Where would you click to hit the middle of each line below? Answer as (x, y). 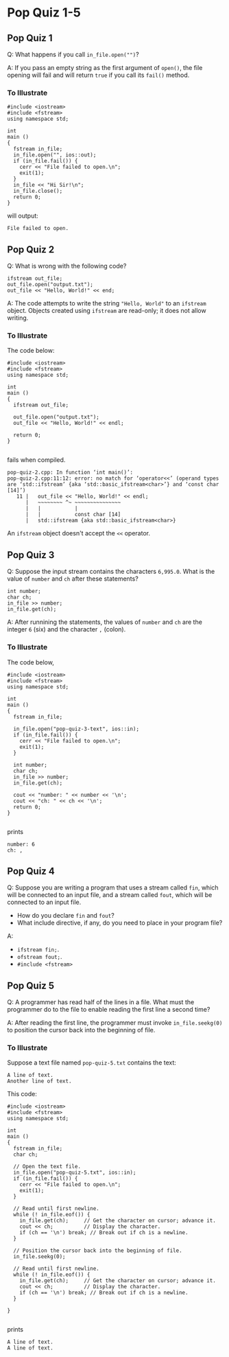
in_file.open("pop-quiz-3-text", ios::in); (76, 729)
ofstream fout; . (40, 957)
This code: (22, 1094)
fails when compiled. (36, 460)
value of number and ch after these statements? (73, 579)
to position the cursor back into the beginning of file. (81, 1030)
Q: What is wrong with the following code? (67, 266)
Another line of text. (39, 1081)
